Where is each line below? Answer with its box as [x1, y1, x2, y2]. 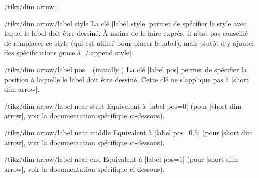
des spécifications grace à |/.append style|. [4, 47, 134, 58]
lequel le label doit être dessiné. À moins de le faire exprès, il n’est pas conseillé [4, 28, 248, 38]
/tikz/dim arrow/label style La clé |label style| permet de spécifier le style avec [4, 18, 247, 28]
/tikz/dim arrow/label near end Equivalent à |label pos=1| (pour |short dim [4, 154, 238, 164]
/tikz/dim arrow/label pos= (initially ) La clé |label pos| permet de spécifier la [4, 64, 247, 74]
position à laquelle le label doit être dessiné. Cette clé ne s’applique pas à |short [4, 74, 249, 84]
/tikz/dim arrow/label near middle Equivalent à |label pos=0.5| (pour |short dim [4, 127, 253, 137]
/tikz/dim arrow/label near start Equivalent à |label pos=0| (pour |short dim [4, 100, 242, 111]
